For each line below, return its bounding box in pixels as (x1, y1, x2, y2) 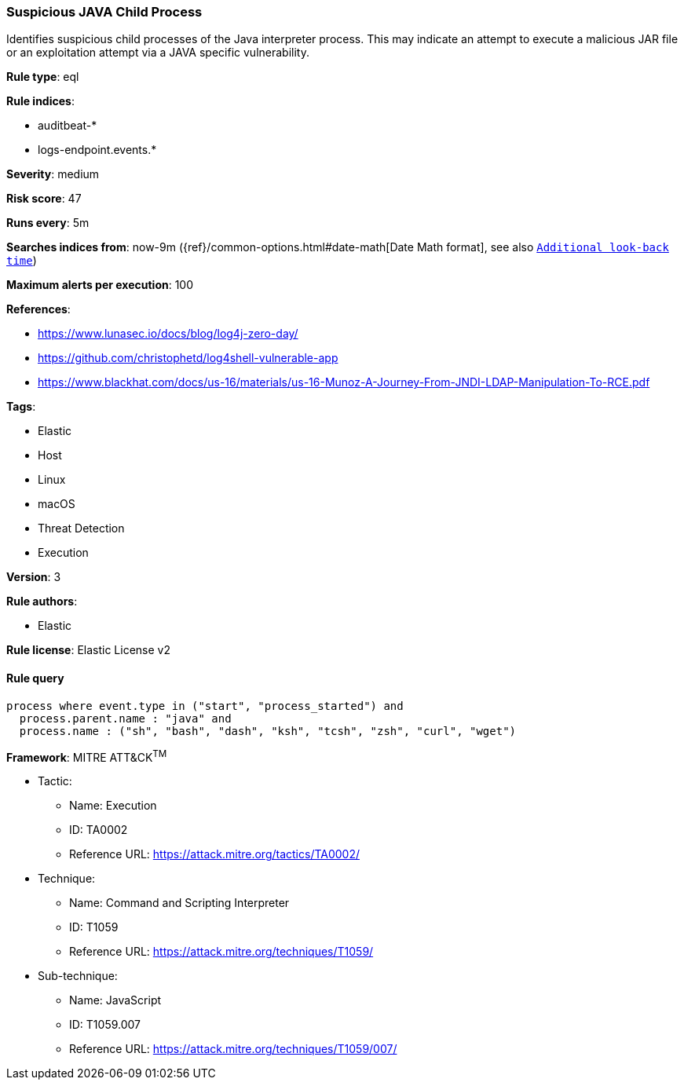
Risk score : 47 (6, 192, 82, 206)
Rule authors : (6, 594, 78, 609)
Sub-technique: (38, 969, 118, 983)
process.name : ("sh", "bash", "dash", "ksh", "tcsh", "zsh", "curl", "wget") (19, 724, 517, 737)
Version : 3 (6, 570, 61, 584)
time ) (6, 254, 37, 268)
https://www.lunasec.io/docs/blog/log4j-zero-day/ (38, 327, 298, 341)
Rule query (6, 671, 64, 685)
